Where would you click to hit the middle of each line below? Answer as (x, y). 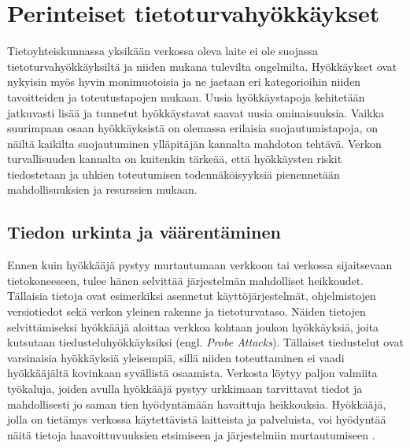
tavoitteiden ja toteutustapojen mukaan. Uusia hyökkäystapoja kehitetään (186, 96)
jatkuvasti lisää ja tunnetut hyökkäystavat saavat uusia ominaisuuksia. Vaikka (196, 112)
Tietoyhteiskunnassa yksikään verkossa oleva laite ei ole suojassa (163, 51)
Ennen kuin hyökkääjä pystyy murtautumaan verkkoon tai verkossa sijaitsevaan (200, 265)
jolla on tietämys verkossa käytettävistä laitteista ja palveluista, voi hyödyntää (197, 419)
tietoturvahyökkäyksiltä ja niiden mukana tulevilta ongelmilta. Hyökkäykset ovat (202, 66)
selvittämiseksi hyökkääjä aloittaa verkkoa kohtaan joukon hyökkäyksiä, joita (193, 326)
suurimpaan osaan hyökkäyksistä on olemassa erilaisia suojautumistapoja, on (192, 128)
